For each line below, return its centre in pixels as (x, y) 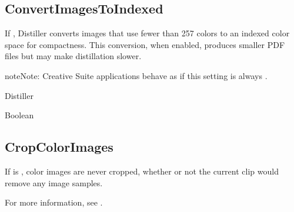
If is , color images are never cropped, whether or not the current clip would (142, 171)
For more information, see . (54, 202)
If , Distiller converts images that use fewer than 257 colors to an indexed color (147, 33)
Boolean (19, 115)
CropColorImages (59, 147)
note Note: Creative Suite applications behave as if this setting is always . (136, 75)
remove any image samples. (54, 182)
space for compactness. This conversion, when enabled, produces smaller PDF (145, 44)
